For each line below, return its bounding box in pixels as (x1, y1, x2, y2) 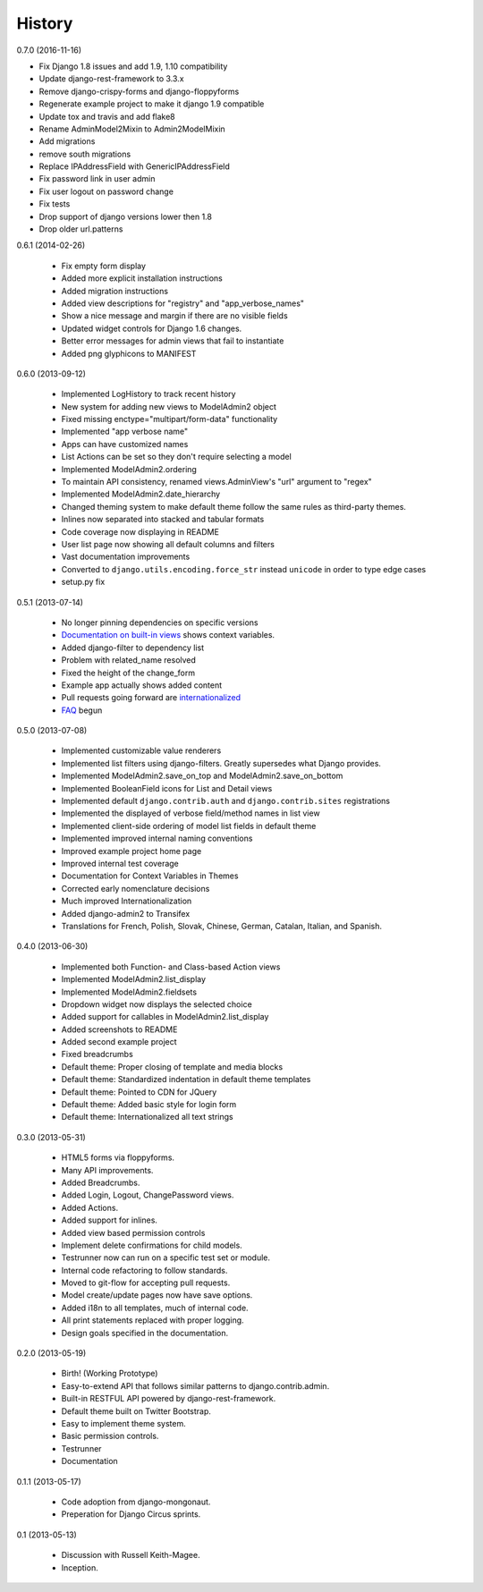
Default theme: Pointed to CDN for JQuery (61, 1087, 217, 1097)
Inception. (61, 1562, 98, 1573)
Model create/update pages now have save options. (61, 1290, 253, 1300)
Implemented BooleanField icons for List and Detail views (61, 783, 273, 793)
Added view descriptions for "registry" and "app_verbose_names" (61, 298, 304, 309)
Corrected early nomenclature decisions (61, 883, 210, 893)
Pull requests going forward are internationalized (61, 692, 241, 703)
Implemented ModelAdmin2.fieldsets (61, 987, 197, 997)
